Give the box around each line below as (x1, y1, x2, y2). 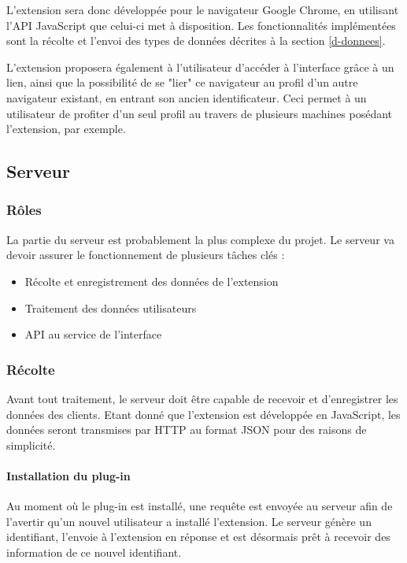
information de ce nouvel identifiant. (6, 543, 182, 560)
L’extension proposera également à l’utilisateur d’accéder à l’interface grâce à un (6, 58, 394, 75)
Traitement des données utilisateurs (24, 299, 197, 316)
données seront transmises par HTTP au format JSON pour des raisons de (6, 421, 367, 438)
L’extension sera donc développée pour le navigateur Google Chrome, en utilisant (6, 2, 399, 17)
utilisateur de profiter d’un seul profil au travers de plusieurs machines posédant (6, 105, 393, 121)
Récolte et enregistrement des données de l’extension (24, 272, 279, 289)
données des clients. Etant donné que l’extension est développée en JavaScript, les (6, 406, 401, 422)
